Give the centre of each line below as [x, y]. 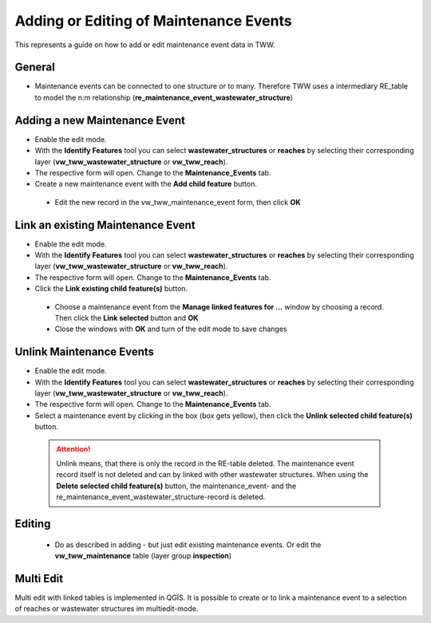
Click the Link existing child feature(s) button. [111, 289]
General [35, 67]
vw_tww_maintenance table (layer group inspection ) [143, 555]
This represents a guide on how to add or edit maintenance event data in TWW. [145, 45]
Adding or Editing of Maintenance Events [153, 21]
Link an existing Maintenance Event [105, 225]
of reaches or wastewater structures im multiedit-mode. [107, 609]
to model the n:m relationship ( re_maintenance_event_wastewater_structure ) [164, 97]
